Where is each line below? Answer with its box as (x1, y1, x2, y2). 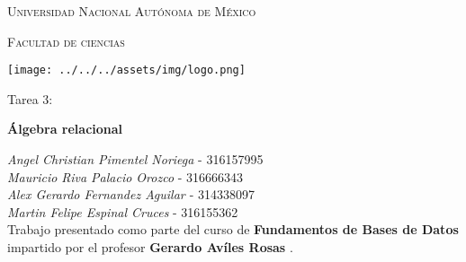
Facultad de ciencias (7, 31, 125, 50)
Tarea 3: (7, 89, 53, 108)
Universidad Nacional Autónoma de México (7, 2, 256, 20)
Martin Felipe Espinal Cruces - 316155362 (7, 202, 238, 221)
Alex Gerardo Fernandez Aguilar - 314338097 (7, 185, 255, 204)
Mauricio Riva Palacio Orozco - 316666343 (7, 167, 244, 186)
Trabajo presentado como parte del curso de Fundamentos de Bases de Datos (7, 220, 459, 239)
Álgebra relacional (7, 119, 123, 138)
